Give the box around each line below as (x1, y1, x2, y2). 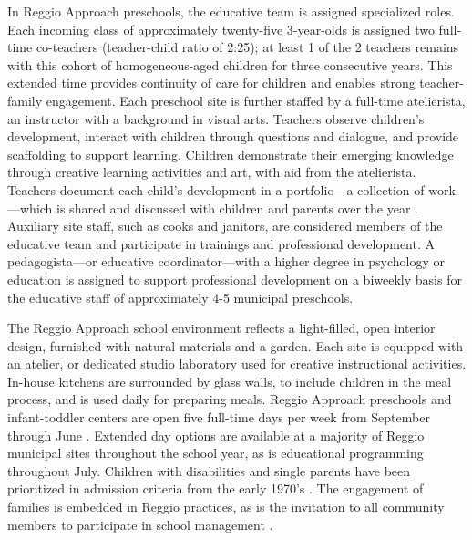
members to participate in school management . (7, 514, 273, 534)
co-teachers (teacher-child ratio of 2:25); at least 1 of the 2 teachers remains (36, 37, 459, 57)
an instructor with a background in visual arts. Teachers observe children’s (7, 109, 425, 128)
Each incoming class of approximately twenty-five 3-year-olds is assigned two (7, 19, 435, 38)
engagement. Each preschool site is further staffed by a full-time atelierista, (46, 90, 466, 109)
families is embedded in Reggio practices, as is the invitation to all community (7, 497, 445, 516)
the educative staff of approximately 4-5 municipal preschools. (7, 287, 354, 306)
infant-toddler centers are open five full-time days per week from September (7, 408, 430, 427)
